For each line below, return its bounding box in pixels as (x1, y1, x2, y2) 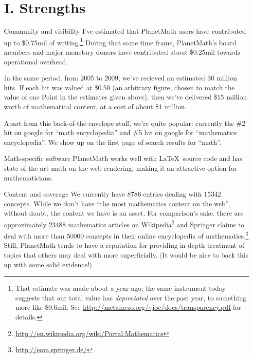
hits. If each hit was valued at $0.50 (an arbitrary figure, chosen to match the (4, 82, 235, 92)
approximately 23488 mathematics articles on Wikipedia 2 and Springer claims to (4, 218, 244, 229)
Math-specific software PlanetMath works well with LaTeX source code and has (4, 153, 243, 163)
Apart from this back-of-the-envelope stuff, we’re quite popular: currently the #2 (4, 118, 246, 128)
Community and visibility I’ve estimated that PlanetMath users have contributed (4, 26, 246, 36)
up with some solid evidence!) (4, 259, 92, 269)
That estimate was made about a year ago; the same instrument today (15, 283, 226, 293)
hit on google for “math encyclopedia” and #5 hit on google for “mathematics (4, 127, 237, 138)
